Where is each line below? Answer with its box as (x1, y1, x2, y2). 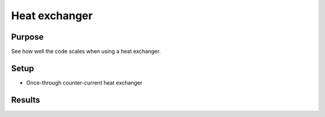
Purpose (11, 32, 44, 42)
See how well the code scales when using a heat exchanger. (11, 48, 161, 55)
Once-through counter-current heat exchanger (26, 79, 143, 86)
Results (11, 95, 40, 105)
